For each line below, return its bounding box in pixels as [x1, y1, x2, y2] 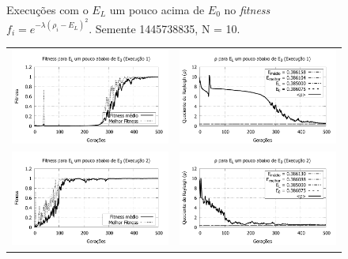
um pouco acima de [109, 2, 205, 17]
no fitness [224, 2, 270, 17]
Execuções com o [6, 2, 89, 17]
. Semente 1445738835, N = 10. [89, 20, 240, 36]
